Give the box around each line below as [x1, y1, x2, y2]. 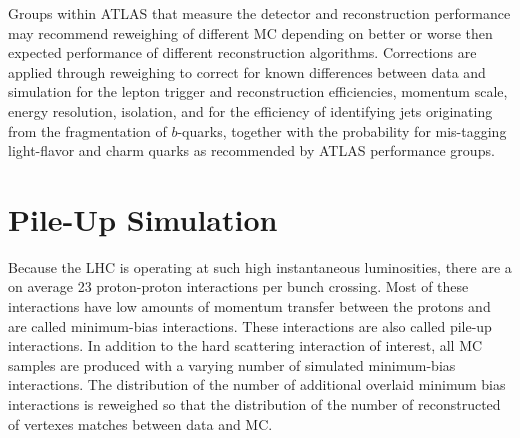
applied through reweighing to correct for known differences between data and [8, 61, 486, 82]
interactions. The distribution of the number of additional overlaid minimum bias [8, 374, 506, 395]
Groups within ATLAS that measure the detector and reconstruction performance [8, 3, 511, 23]
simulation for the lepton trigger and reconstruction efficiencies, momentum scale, [8, 81, 508, 102]
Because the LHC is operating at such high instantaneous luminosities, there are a [8, 256, 512, 277]
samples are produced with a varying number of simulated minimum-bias [8, 354, 456, 375]
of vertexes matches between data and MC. [8, 413, 273, 434]
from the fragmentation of [8, 120, 167, 141]
